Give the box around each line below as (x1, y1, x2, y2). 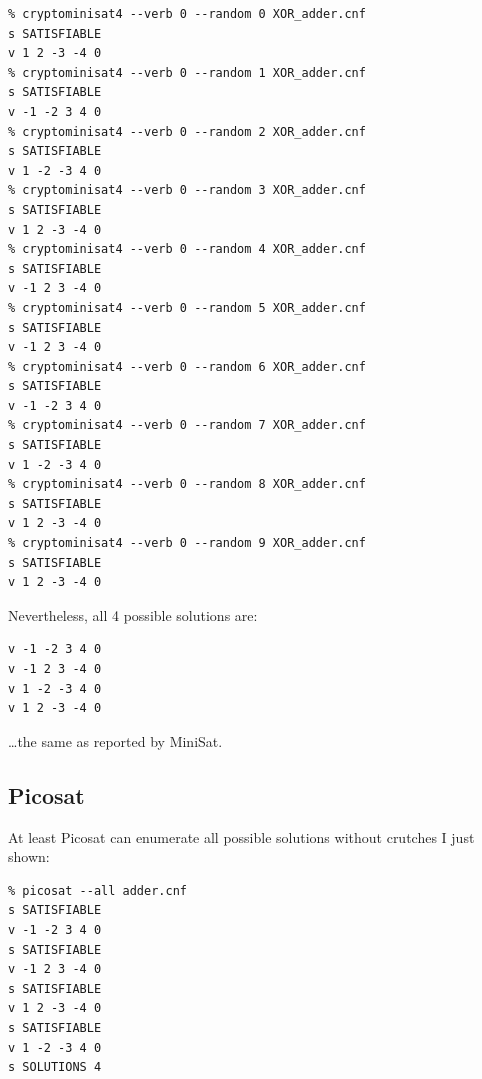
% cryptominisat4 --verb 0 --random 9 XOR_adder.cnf (8, 536, 366, 551)
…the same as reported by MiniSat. (8, 730, 223, 751)
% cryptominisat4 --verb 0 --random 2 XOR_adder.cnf (8, 124, 366, 139)
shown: (8, 846, 50, 867)
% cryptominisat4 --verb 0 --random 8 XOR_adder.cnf (8, 477, 366, 492)
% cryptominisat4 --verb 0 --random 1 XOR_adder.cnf (8, 65, 366, 80)
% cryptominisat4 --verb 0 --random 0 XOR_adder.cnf (8, 7, 366, 21)
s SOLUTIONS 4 (8, 1060, 102, 1075)
